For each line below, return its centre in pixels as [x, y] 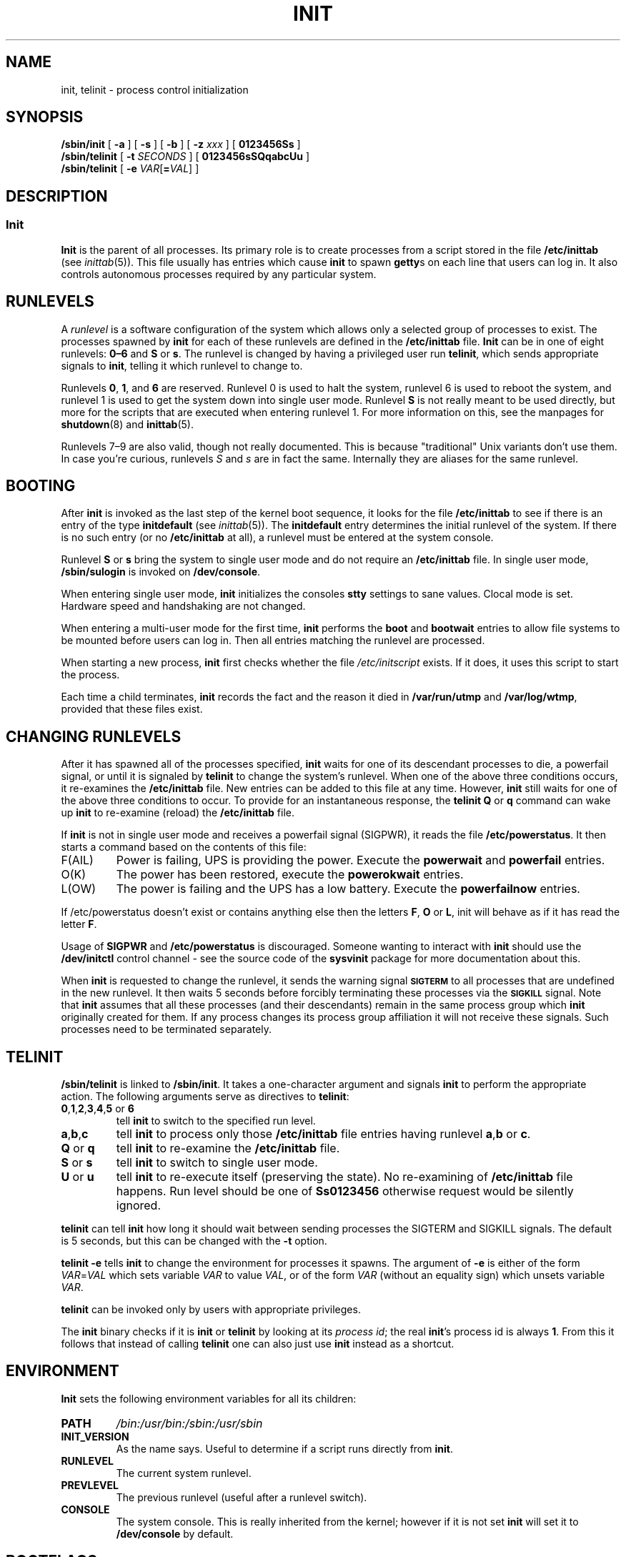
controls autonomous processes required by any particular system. [219, 274]
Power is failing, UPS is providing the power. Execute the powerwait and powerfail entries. [361, 860]
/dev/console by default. [175, 1533]
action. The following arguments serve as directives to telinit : [205, 1097]
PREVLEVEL [90, 1485]
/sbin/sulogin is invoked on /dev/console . [161, 572]
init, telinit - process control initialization [155, 89]
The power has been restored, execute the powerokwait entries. [290, 875]
